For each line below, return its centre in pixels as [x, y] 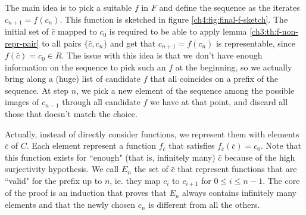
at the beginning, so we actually [234, 67]
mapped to [77, 31]
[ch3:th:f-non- [274, 31]
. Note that [281, 145]
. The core [281, 181]
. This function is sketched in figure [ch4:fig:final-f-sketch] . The [174, 19]
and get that [133, 43]
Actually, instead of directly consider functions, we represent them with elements [152, 133]
